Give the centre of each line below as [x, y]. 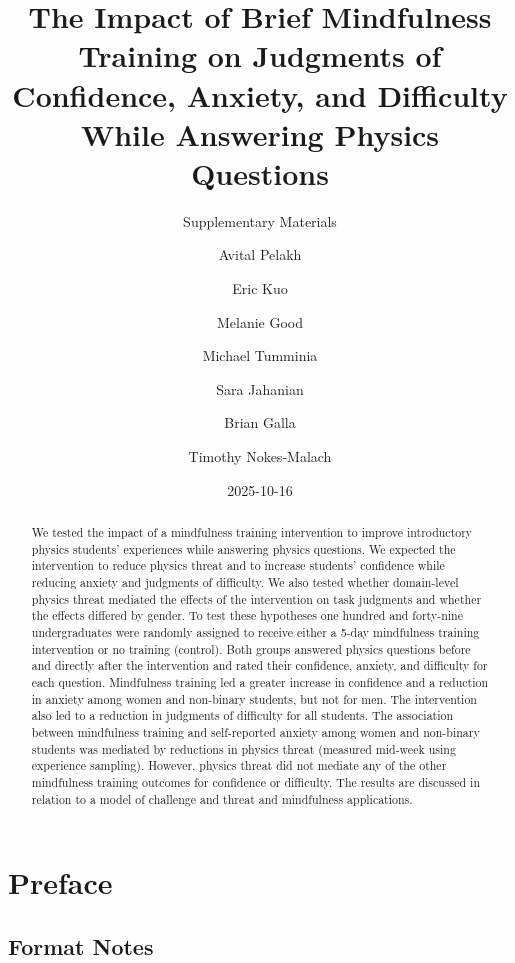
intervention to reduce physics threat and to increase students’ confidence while [238, 565]
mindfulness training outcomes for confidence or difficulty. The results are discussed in [256, 781]
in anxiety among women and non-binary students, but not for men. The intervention [254, 698]
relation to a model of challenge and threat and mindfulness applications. [222, 798]
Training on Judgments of [260, 55]
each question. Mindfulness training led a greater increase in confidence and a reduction [260, 681]
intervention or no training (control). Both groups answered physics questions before [251, 648]
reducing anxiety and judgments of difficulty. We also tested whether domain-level [245, 581]
